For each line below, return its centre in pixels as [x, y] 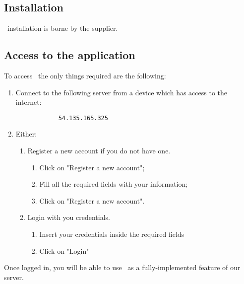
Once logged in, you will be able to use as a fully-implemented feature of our [122, 267]
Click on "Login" [64, 250]
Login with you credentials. [69, 217]
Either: [26, 134]
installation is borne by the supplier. [62, 28]
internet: [29, 102]
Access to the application [70, 55]
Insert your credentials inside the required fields [112, 234]
